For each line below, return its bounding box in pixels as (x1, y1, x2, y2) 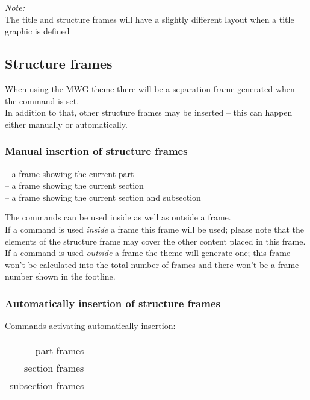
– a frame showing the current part (5, 167, 134, 180)
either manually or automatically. (5, 117, 128, 130)
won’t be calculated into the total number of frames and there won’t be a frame (5, 258, 299, 270)
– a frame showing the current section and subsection (5, 190, 201, 203)
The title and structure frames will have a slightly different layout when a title (5, 13, 294, 25)
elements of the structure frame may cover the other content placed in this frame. (5, 234, 306, 247)
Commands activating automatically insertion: (5, 319, 176, 332)
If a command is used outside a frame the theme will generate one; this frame (5, 246, 291, 259)
